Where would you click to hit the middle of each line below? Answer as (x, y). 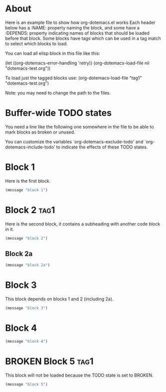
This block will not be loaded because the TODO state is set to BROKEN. (79, 375)
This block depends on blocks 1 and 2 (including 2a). (59, 299)
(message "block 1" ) (27, 190)
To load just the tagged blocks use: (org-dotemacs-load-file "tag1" (74, 78)
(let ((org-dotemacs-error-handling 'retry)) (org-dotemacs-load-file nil (77, 63)
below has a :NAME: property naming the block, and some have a (72, 27)
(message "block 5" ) (27, 384)
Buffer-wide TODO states (59, 113)
